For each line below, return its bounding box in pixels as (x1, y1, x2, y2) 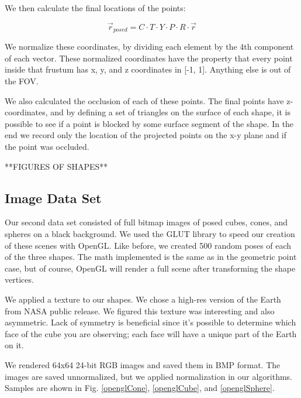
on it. (5, 339, 24, 351)
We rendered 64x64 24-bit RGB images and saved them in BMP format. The (5, 358, 281, 370)
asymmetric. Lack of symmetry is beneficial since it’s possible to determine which (5, 316, 296, 328)
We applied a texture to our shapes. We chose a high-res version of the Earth (5, 293, 281, 305)
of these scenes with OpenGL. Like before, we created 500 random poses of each (5, 239, 292, 251)
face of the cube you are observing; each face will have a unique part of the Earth (5, 327, 297, 339)
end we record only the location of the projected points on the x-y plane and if (5, 129, 287, 141)
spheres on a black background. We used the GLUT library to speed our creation (5, 228, 295, 239)
